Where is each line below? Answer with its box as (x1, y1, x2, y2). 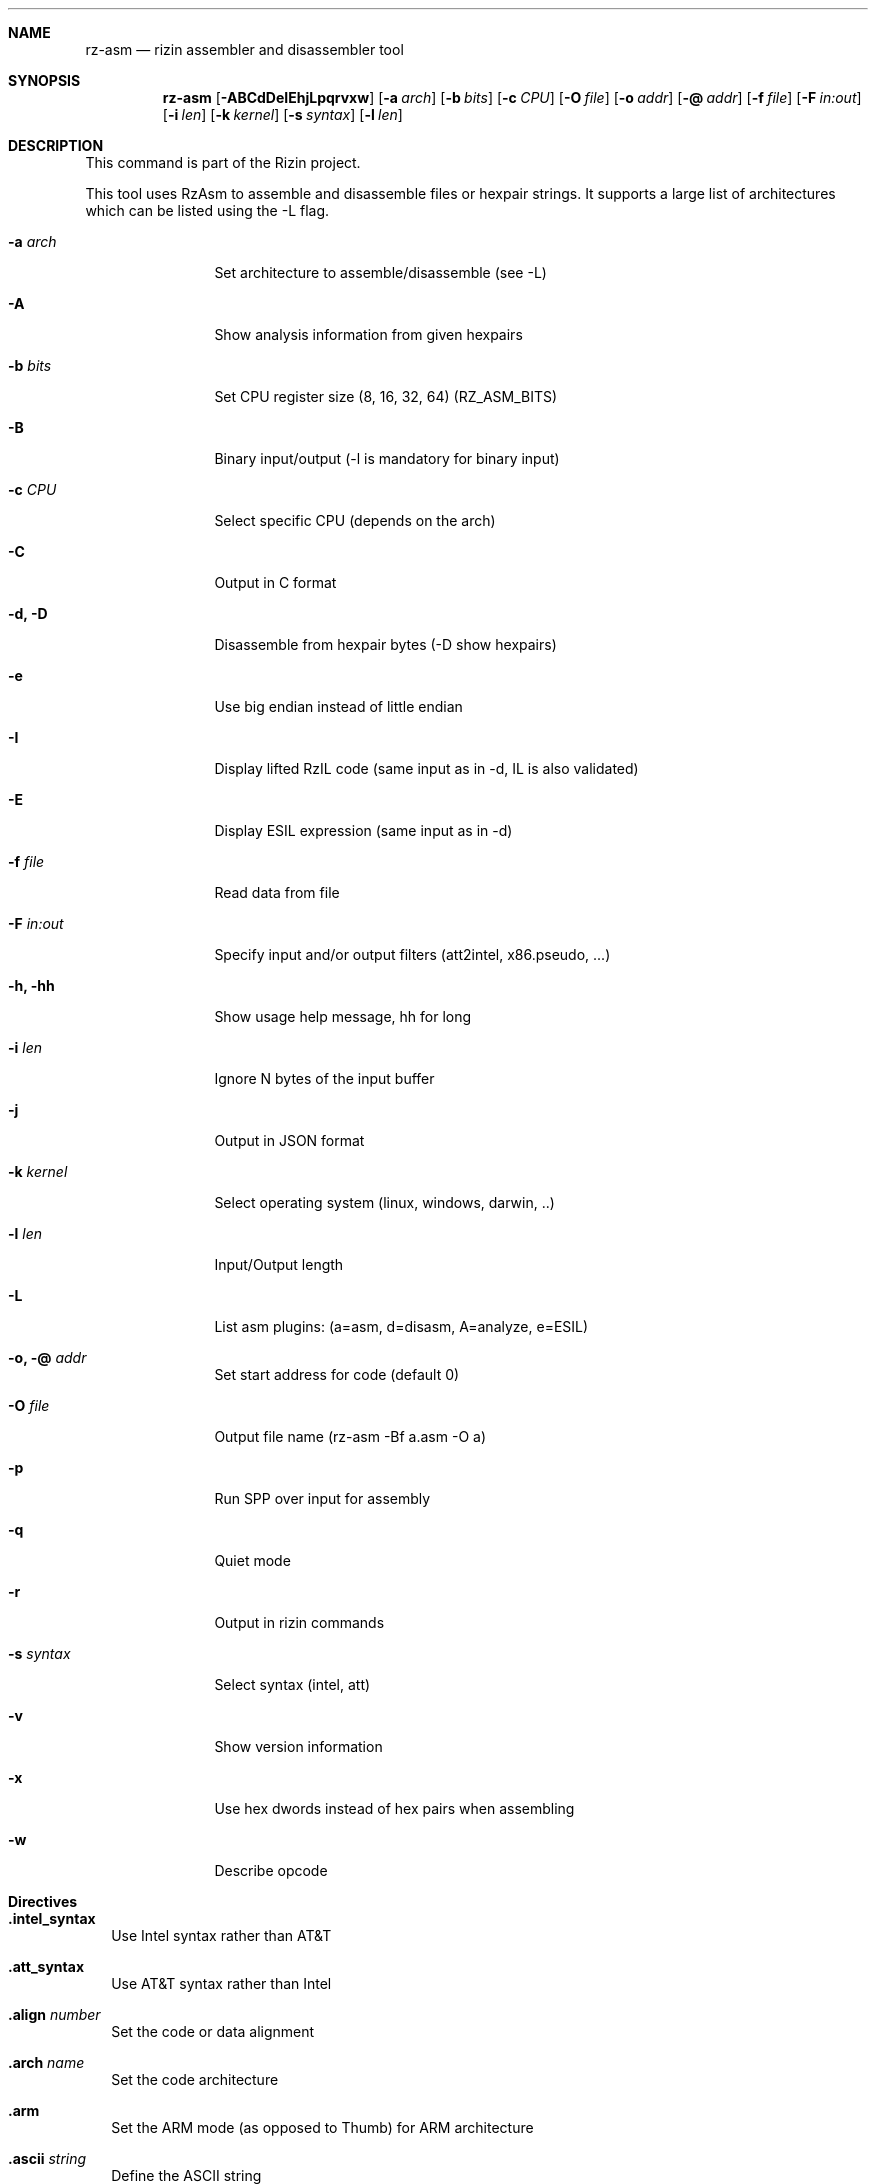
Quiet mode (214, 1552, 291, 1569)
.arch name (8, 2054, 85, 2071)
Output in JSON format (214, 1132, 365, 1149)
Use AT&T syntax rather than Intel (111, 1975, 332, 1992)
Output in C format (214, 574, 337, 591)
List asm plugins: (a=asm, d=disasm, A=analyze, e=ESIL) (214, 1318, 589, 1335)
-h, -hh (8, 977, 55, 994)
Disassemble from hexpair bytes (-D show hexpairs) (214, 636, 557, 653)
